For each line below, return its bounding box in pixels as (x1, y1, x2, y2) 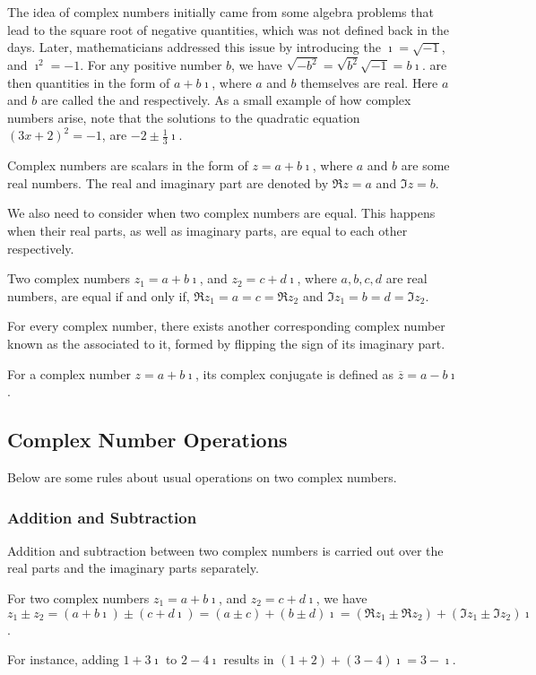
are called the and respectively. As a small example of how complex (40, 91, 411, 109)
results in (223, 650, 274, 669)
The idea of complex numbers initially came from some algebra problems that (7, 3, 434, 21)
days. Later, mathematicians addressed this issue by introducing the (7, 38, 381, 56)
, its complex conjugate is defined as (195, 364, 394, 383)
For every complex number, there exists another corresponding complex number (7, 316, 445, 335)
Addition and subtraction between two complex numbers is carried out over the (7, 541, 444, 559)
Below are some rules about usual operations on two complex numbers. (7, 468, 397, 486)
